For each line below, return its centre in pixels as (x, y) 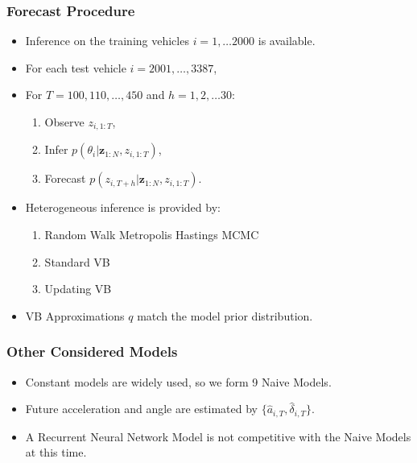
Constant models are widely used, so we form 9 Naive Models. (178, 381)
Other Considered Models (92, 351)
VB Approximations (75, 315)
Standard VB (77, 261)
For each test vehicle (76, 67)
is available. (287, 41)
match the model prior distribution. (225, 315)
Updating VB (78, 289)
